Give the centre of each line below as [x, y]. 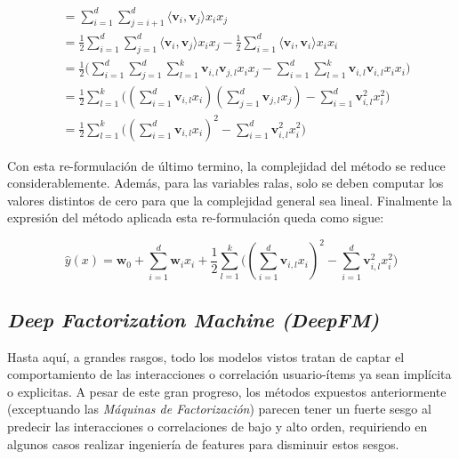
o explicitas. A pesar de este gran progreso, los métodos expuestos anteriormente [227, 391]
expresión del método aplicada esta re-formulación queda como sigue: [196, 217]
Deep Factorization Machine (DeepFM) [193, 319]
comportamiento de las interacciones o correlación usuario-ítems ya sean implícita [229, 374]
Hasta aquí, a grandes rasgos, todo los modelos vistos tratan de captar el [206, 356]
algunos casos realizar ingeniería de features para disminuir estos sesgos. [203, 443]
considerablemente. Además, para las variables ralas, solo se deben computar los [225, 183]
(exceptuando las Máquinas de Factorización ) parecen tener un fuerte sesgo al [219, 409]
